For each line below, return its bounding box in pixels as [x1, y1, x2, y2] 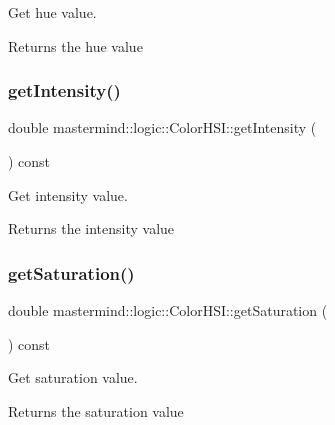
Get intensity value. [8, 184, 128, 205]
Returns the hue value [8, 35, 143, 56]
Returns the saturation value [8, 400, 184, 421]
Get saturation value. [8, 367, 138, 388]
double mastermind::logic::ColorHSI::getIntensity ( [8, 117, 317, 138]
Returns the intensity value [8, 218, 175, 239]
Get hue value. [8, 2, 97, 22]
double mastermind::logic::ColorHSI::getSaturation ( [8, 300, 328, 320]
